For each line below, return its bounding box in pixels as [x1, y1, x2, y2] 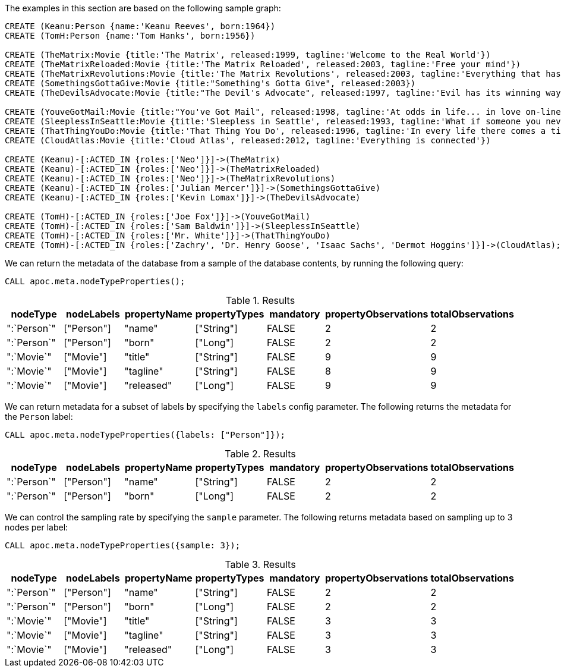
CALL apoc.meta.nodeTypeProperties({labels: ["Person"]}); [5, 430, 286, 439]
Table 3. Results [225, 558, 296, 570]
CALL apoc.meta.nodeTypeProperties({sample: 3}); [5, 541, 241, 550]
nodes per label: [5, 522, 68, 532]
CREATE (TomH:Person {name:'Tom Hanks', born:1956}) [5, 31, 256, 40]
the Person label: [5, 412, 73, 422]
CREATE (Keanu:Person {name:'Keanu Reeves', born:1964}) [5, 21, 276, 31]
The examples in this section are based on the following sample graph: [5, 3, 281, 13]
